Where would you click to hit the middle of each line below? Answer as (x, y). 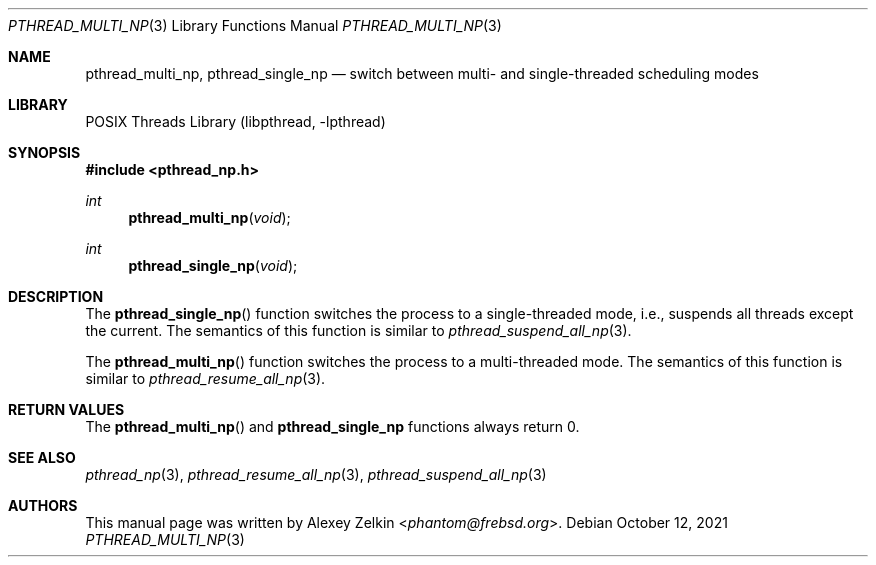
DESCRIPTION (56, 296)
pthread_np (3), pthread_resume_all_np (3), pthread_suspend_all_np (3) (316, 474)
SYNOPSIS (44, 152)
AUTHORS (43, 505)
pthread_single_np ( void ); (213, 265)
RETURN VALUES (66, 409)
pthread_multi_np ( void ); (209, 217)
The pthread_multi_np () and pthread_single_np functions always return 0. (332, 426)
